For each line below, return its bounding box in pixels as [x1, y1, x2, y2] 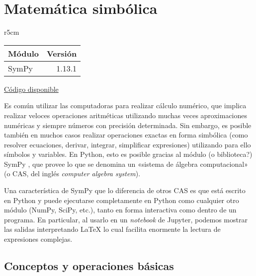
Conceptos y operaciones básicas [4, 258, 174, 274]
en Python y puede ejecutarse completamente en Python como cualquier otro [4, 195, 239, 205]
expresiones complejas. [4, 234, 73, 244]
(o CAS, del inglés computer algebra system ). [4, 168, 141, 179]
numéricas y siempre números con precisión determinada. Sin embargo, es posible [4, 120, 252, 130]
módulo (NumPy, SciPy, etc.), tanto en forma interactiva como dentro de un [4, 205, 237, 215]
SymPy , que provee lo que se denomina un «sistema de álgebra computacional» [4, 158, 248, 169]
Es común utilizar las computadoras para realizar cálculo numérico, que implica [4, 100, 247, 111]
